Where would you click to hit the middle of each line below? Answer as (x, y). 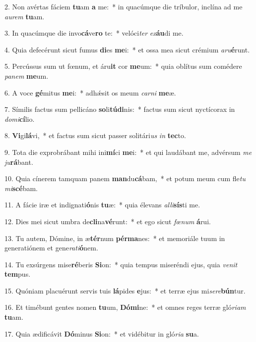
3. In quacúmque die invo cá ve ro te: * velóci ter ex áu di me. (94, 33)
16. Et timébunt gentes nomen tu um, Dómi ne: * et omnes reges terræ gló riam (125, 307)
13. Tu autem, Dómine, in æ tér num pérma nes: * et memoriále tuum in (115, 238)
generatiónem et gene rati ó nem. (51, 248)
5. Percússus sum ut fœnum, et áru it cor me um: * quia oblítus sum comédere (123, 66)
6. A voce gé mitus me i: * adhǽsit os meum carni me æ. (90, 92)
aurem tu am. (25, 16)
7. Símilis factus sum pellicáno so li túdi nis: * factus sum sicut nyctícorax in (120, 109)
